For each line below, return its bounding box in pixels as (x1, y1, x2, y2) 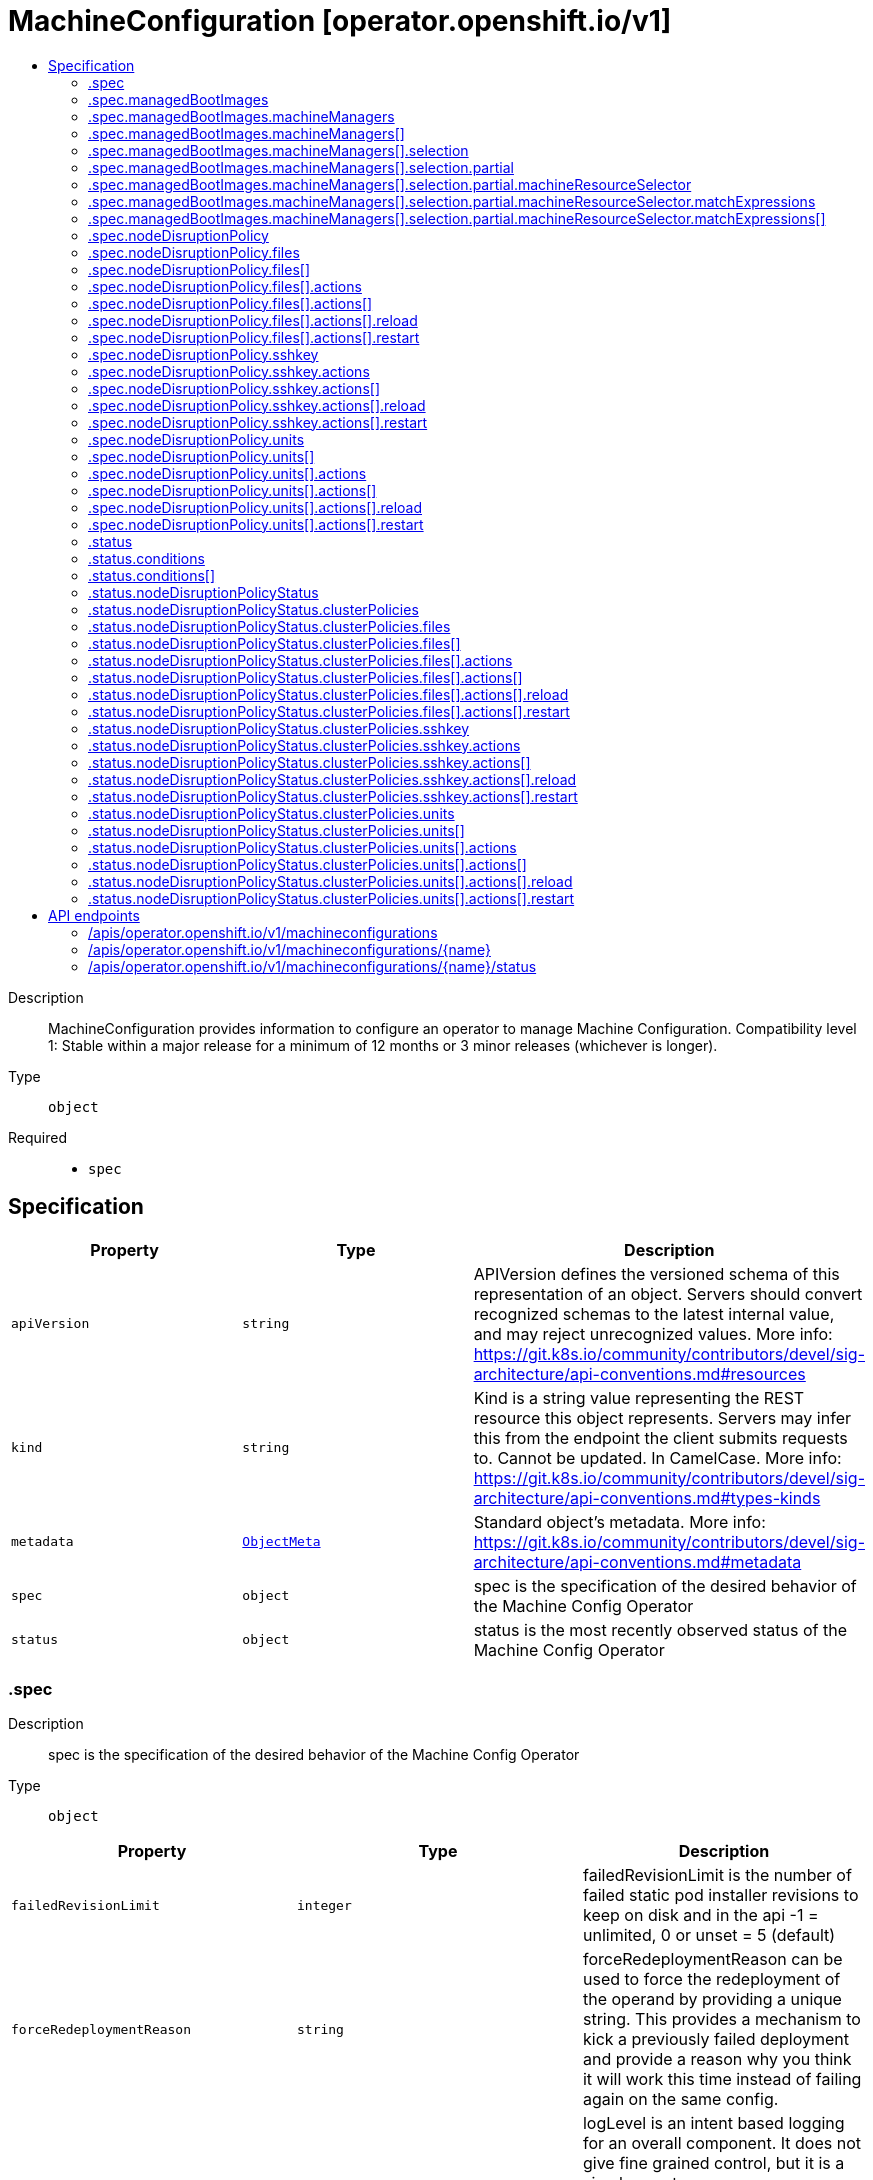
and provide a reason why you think (582, 2049, 852, 2070)
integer (296, 1897, 352, 1913)
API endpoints (48, 906, 140, 924)
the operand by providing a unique (582, 1989, 842, 2010)
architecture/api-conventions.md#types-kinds (473, 1487, 821, 1508)
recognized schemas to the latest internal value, (473, 1303, 835, 1324)
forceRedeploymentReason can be (582, 1949, 843, 1970)
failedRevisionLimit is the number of (582, 1865, 852, 1886)
